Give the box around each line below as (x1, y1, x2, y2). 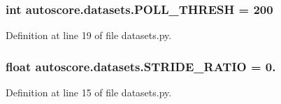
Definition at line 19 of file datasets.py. (6, 28, 172, 43)
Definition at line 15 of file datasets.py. (6, 85, 172, 100)
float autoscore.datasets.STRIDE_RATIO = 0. (6, 57, 276, 75)
